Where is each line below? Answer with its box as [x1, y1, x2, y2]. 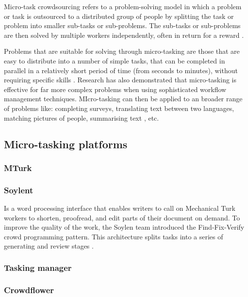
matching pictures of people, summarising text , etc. [4, 112, 159, 123]
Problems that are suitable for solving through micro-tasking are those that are [4, 46, 240, 56]
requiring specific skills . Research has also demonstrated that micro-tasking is [4, 75, 237, 85]
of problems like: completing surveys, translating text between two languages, [4, 103, 234, 113]
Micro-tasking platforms [4, 136, 128, 151]
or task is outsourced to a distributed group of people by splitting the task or [4, 11, 234, 21]
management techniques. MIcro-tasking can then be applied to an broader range [4, 94, 243, 104]
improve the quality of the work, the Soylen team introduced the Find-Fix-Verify [4, 222, 245, 232]
